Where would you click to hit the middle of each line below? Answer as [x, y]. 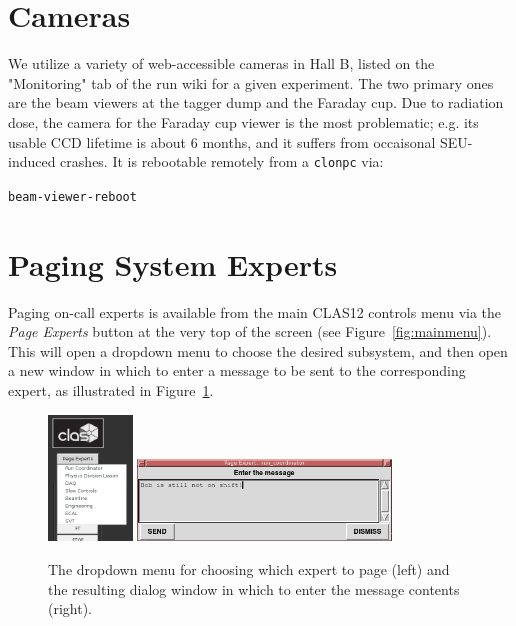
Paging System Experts [173, 263]
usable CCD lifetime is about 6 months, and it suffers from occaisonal [222, 141]
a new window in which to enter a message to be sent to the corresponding [237, 370]
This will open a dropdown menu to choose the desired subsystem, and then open [258, 350]
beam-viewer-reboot [72, 196]
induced [32, 161]
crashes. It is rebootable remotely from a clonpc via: [222, 161]
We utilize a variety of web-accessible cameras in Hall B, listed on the [221, 63]
